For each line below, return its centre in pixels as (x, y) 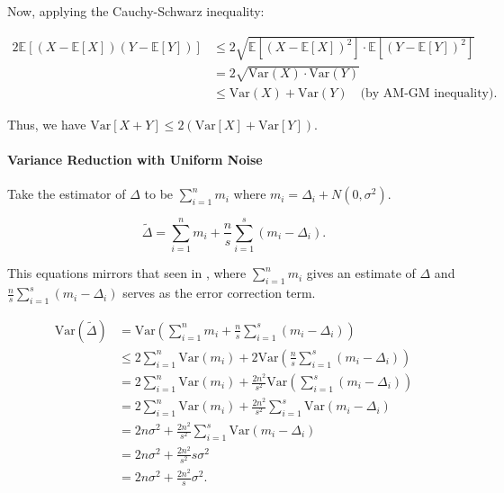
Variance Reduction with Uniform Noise (135, 159)
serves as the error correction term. (219, 293)
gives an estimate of (361, 273)
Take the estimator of (67, 194)
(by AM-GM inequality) (427, 93)
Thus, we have (47, 124)
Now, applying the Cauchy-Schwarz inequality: (136, 11)
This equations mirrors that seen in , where (127, 273)
